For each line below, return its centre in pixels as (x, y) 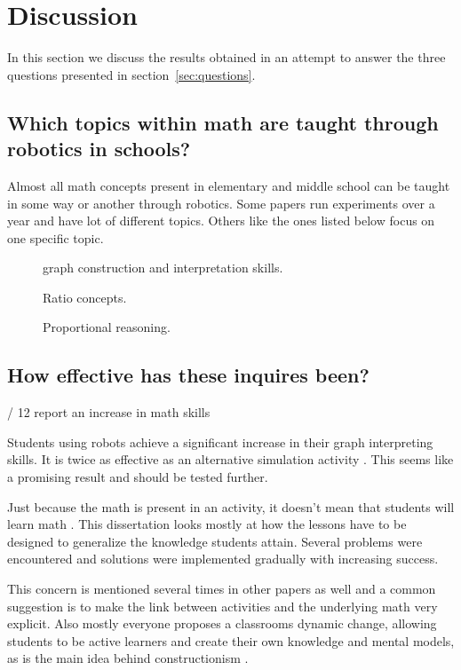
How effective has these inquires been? (188, 375)
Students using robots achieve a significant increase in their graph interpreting (220, 441)
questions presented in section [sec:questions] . (131, 74)
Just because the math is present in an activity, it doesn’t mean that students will (231, 506)
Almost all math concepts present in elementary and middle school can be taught (229, 185)
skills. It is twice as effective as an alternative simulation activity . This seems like (230, 459)
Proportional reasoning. (107, 327)
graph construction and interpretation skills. (163, 268)
